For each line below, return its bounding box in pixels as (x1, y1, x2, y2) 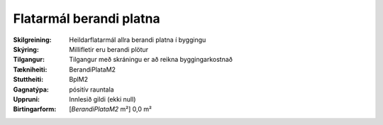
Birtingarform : (13, 105, 57, 114)
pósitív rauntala (69, 85, 114, 94)
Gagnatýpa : (13, 85, 49, 94)
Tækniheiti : (13, 65, 48, 74)
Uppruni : (13, 94, 40, 103)
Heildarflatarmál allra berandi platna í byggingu (69, 36, 206, 44)
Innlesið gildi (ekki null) (69, 94, 136, 103)
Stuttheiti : (13, 75, 44, 84)
